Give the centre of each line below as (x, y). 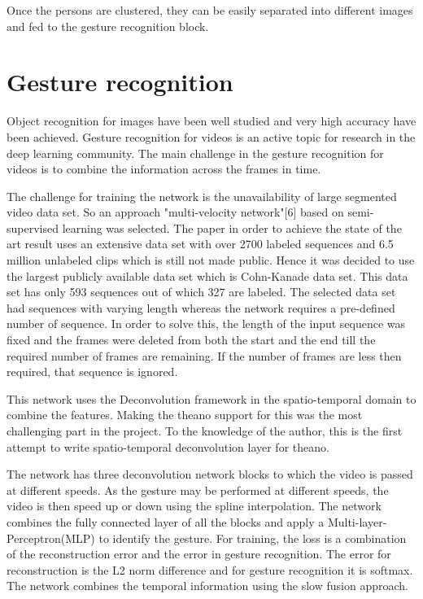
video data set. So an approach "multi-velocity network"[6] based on (175, 212)
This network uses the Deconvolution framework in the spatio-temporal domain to (211, 398)
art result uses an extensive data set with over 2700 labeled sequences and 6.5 (200, 244)
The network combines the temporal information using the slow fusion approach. (207, 586)
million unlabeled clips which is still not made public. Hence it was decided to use (211, 260)
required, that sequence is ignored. (92, 372)
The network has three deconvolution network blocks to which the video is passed (210, 474)
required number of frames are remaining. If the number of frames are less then (204, 355)
